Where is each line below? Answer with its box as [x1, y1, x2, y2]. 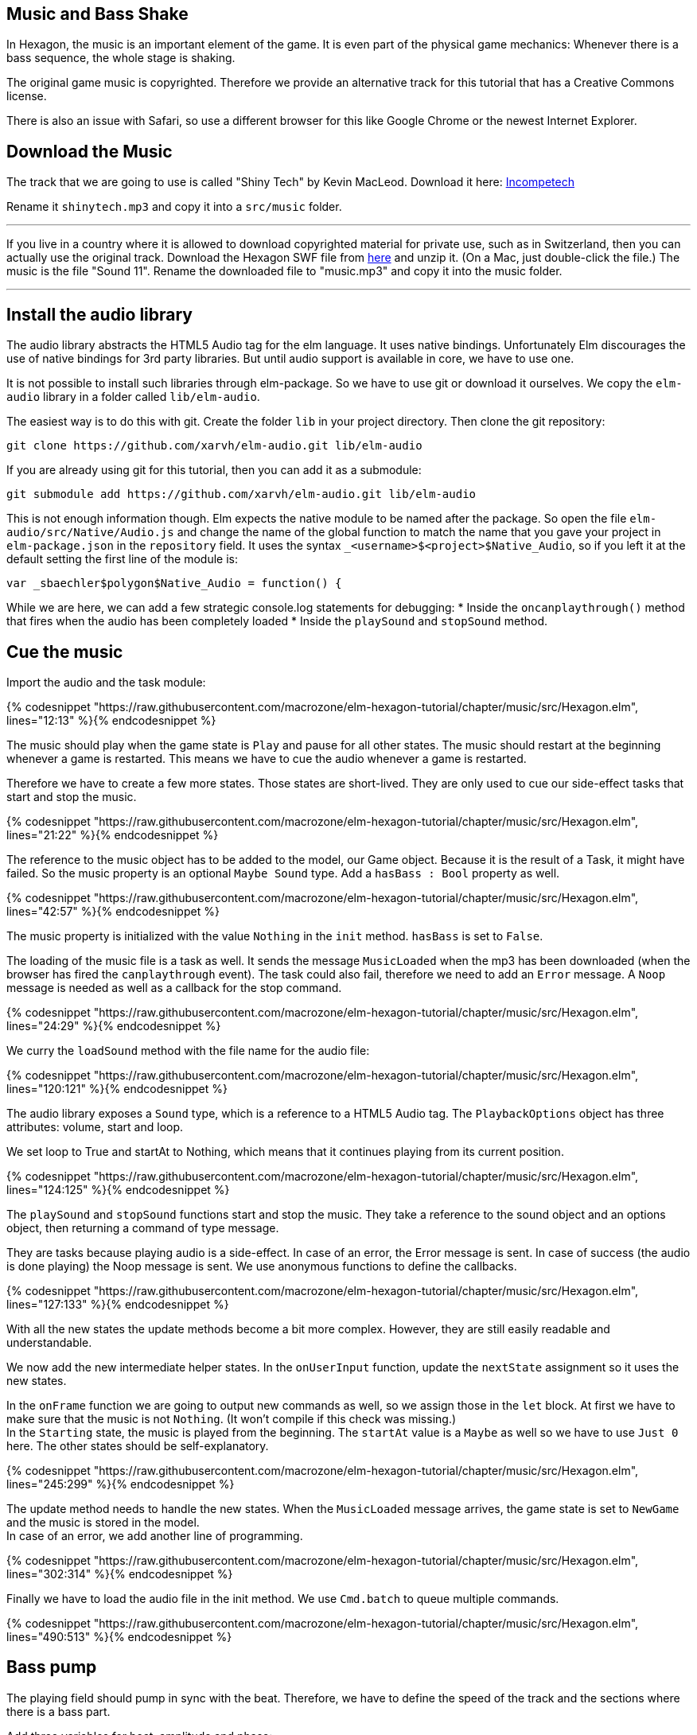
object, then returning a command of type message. [6, 1220, 279, 1235]
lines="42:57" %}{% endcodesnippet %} [6, 904, 220, 918]
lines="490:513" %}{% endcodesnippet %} [6, 1629, 232, 1644]
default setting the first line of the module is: [6, 552, 238, 566]
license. [6, 89, 47, 103]
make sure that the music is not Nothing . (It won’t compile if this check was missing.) [6, 1411, 457, 1426]
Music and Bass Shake [6, 4, 189, 24]
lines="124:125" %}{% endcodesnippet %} [6, 1182, 230, 1196]
